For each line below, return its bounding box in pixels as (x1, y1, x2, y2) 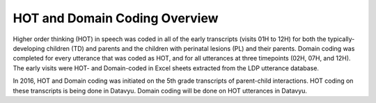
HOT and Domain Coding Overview (13, 10, 219, 26)
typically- (327, 35, 355, 43)
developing (13, 44, 45, 52)
